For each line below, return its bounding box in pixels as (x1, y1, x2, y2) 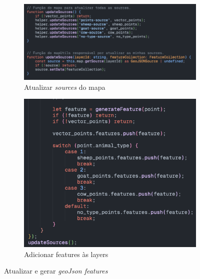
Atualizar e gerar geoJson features (4, 266, 108, 276)
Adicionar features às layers (24, 249, 108, 259)
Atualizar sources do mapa (24, 81, 105, 92)
